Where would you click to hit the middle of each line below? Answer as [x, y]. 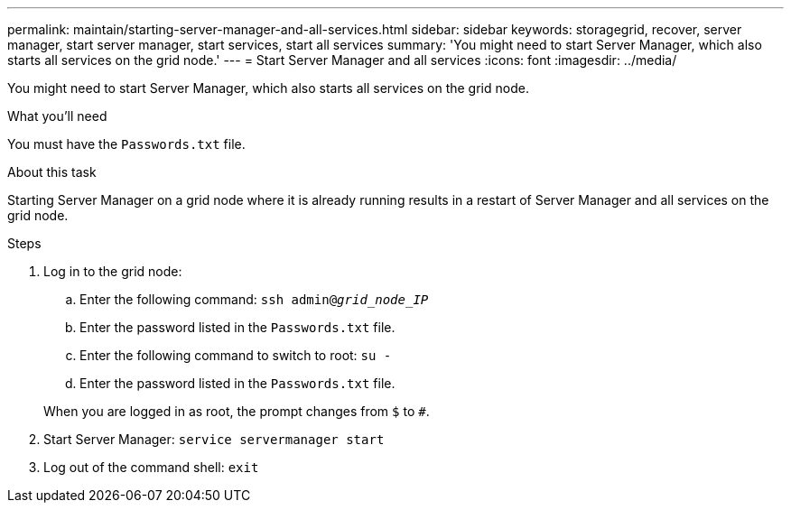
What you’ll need [57, 116]
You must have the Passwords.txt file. [126, 144]
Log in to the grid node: [113, 271]
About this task [52, 172]
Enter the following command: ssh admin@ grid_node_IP [254, 299]
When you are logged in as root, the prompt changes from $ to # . [237, 411]
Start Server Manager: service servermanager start [214, 439]
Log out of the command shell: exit [151, 467]
